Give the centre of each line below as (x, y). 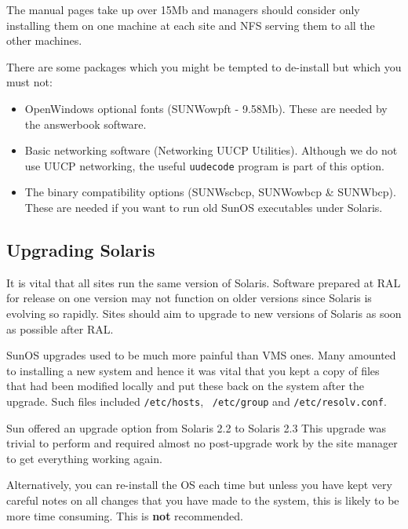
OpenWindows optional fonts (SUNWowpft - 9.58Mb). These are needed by (206, 108)
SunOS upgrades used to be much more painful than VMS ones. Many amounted (201, 355)
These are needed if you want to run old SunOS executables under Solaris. (204, 207)
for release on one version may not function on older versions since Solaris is (189, 298)
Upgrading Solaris (81, 249)
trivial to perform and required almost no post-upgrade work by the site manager (202, 443)
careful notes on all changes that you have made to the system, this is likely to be (203, 500)
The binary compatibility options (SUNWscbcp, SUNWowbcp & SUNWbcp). (210, 192)
